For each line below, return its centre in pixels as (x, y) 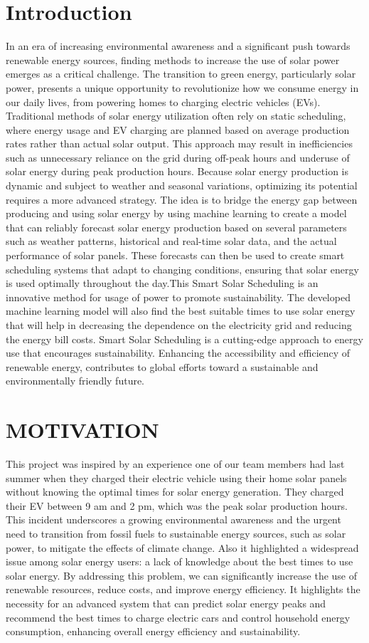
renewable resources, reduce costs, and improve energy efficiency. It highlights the (183, 589)
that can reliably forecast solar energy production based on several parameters (176, 227)
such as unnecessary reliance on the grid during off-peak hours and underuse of (178, 157)
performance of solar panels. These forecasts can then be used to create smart (175, 255)
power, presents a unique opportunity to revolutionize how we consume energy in (182, 87)
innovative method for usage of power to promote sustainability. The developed (178, 297)
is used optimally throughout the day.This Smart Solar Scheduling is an (162, 283)
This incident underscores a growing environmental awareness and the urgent (173, 519)
